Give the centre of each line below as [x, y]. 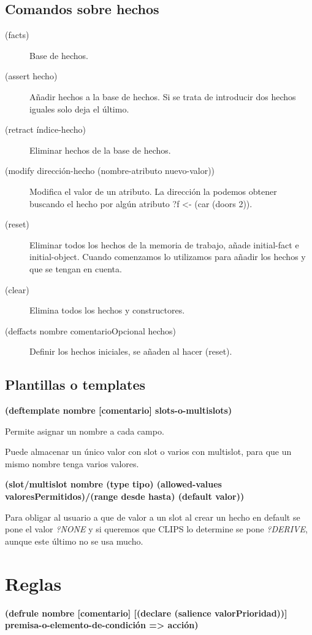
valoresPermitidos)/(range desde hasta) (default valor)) [125, 496]
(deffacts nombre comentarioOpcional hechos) [91, 330]
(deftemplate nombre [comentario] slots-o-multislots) [119, 410]
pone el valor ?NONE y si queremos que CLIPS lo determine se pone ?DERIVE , [156, 529]
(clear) [17, 289]
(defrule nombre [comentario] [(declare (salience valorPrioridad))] [146, 613]
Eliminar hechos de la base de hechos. [100, 150]
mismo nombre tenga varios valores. [72, 463]
